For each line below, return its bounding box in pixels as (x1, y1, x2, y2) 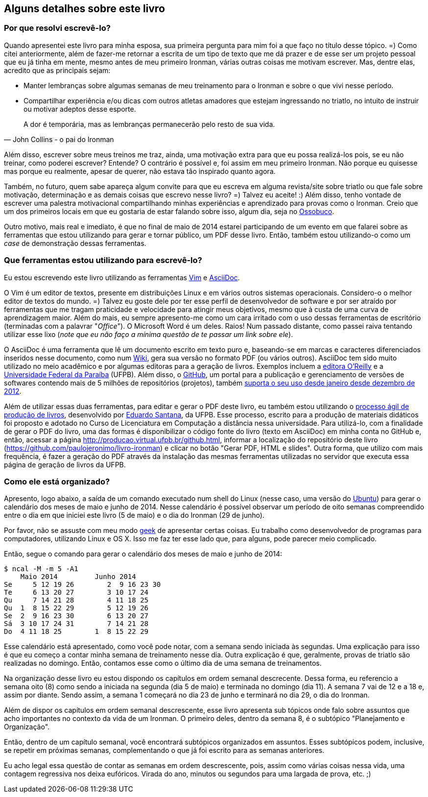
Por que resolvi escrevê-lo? (4, 23, 111, 33)
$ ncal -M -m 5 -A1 (4, 565, 78, 573)
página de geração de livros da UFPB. (4, 460, 126, 469)
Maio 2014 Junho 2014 (20, 573, 136, 581)
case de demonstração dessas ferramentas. (4, 239, 146, 247)
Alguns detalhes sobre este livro (4, 2, 165, 15)
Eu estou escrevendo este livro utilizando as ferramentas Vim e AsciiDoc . (4, 273, 240, 282)
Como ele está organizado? (4, 476, 110, 486)
